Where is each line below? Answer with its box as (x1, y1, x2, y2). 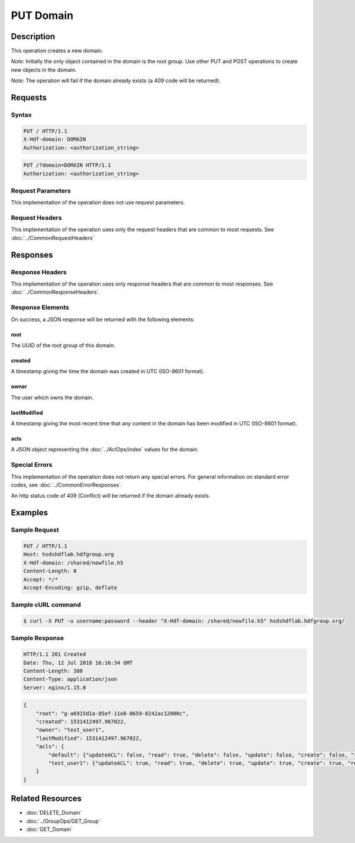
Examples (11, 508, 49, 518)
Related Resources (11, 794, 82, 804)
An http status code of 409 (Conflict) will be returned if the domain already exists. (11, 492, 211, 499)
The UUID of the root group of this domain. (11, 341, 115, 349)
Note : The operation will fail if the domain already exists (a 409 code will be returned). (11, 77, 221, 84)
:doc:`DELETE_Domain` (25, 809, 82, 816)
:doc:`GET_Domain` (25, 826, 73, 833)
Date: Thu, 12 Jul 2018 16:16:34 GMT (23, 659, 133, 666)
